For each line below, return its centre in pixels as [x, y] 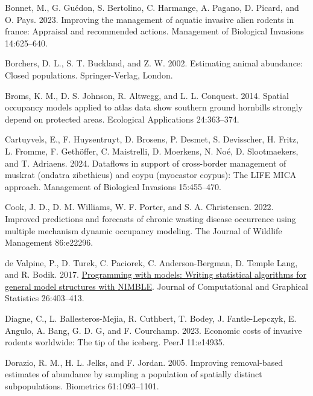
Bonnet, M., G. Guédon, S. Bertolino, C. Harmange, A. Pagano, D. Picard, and [152, 7]
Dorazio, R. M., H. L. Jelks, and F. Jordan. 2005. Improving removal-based [144, 362]
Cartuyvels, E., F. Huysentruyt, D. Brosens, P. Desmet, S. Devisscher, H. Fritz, [152, 139]
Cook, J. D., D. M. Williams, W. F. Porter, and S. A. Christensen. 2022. [139, 207]
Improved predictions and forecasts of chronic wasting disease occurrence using [150, 218]
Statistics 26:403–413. [45, 298]
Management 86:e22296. [49, 242]
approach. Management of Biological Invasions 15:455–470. [113, 186]
